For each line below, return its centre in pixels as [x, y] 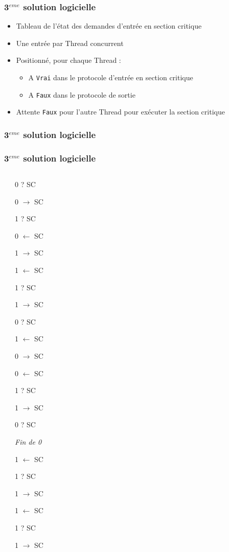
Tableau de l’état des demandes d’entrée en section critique [109, 26]
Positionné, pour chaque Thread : [68, 60]
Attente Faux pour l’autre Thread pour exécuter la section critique [120, 112]
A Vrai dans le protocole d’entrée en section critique [111, 77]
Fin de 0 [28, 441]
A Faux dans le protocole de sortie [82, 94]
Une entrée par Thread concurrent [70, 43]
